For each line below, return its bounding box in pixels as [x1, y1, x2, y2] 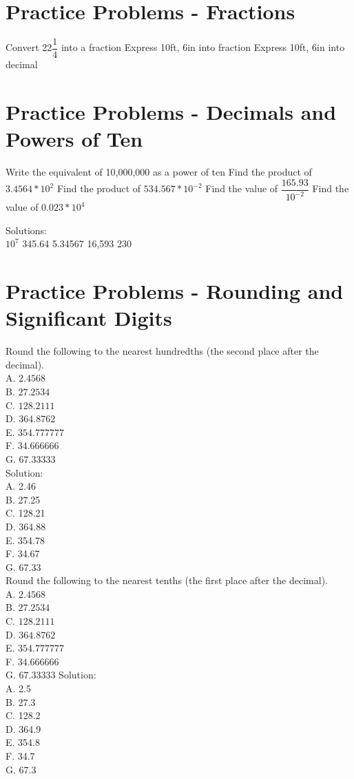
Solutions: [6, 222, 47, 237]
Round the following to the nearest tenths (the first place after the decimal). [6, 573, 328, 588]
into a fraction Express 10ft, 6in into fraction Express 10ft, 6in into [61, 40, 345, 54]
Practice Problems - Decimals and [6, 97, 337, 125]
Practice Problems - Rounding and [6, 277, 344, 305]
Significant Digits [6, 304, 172, 332]
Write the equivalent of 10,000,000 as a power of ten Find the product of [6, 165, 312, 179]
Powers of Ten [6, 125, 143, 153]
